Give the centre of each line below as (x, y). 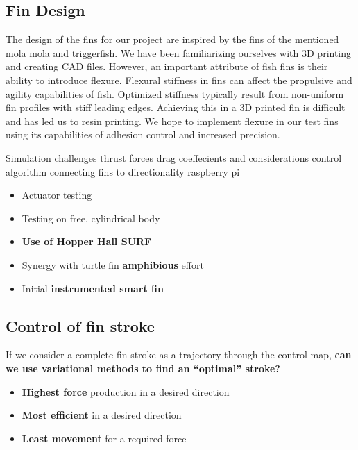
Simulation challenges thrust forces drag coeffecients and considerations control (174, 157)
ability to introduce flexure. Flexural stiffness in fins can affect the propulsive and (179, 80)
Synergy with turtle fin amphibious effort (113, 264)
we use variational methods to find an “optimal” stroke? (143, 368)
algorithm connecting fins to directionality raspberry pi (123, 171)
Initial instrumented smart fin (93, 288)
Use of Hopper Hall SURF (87, 241)
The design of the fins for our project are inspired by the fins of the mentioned (172, 39)
